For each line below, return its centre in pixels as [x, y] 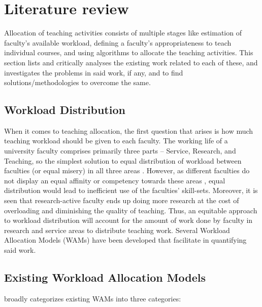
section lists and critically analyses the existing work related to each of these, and [131, 62]
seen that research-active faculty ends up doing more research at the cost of [122, 200]
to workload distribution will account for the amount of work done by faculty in [128, 220]
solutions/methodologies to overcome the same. [77, 82]
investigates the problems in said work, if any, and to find [94, 72]
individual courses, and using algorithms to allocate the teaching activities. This [129, 52]
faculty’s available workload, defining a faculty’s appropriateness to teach [118, 42]
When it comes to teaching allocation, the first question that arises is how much [129, 130]
